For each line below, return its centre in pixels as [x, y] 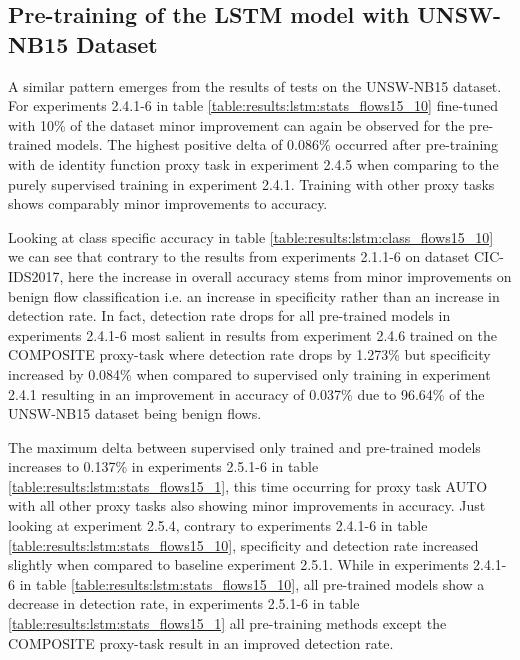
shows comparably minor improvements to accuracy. [168, 203]
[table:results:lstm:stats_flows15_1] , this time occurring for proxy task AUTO [248, 485]
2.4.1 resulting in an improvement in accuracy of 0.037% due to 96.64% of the [246, 393]
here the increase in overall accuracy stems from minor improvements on [290, 275]
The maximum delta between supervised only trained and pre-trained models [244, 446]
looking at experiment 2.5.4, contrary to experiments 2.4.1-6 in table [218, 525]
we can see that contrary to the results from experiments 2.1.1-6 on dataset [239, 256]
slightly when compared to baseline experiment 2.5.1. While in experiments [238, 564]
